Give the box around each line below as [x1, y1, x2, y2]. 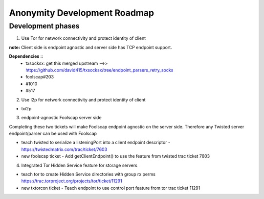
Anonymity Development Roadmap [9, 7, 154, 18]
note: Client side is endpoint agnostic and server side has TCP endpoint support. [9, 44, 172, 50]
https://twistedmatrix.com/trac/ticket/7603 [21, 146, 108, 152]
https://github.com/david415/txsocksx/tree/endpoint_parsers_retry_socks [25, 67, 174, 73]
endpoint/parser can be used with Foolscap [9, 130, 97, 137]
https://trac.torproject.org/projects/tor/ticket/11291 [21, 178, 122, 184]
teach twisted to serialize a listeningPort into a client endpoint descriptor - [21, 140, 171, 146]
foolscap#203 [25, 74, 54, 80]
